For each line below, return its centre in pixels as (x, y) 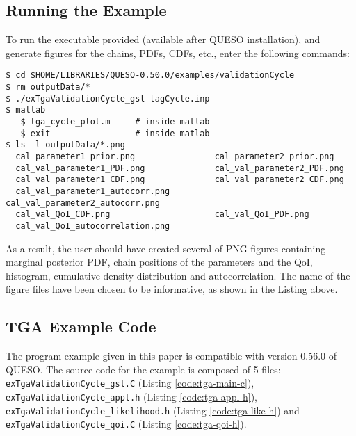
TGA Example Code (81, 326)
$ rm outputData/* (48, 87)
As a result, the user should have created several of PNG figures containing (166, 248)
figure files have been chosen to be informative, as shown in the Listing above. (172, 289)
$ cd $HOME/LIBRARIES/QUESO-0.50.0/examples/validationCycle (150, 75)
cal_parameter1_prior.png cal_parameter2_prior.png (175, 156)
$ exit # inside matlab (115, 133)
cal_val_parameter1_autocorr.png (93, 191)
